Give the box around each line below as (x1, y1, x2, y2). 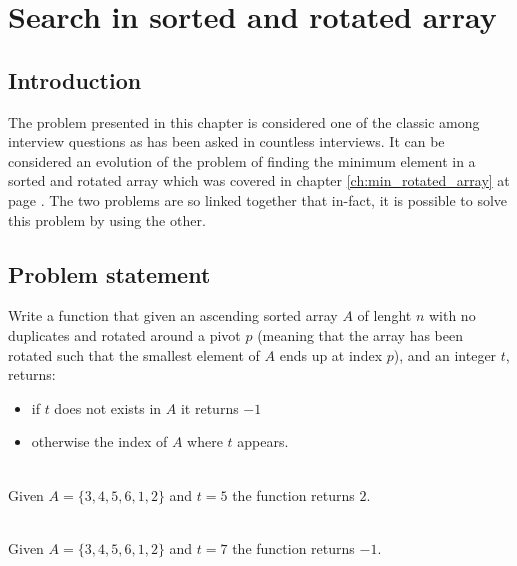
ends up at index (279, 344, 383, 365)
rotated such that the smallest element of (8, 344, 260, 365)
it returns (180, 397, 239, 418)
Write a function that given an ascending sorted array (8, 305, 338, 326)
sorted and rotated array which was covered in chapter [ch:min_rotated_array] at (8, 170, 510, 191)
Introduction (8, 64, 142, 95)
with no (428, 305, 476, 326)
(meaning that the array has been (257, 324, 464, 345)
